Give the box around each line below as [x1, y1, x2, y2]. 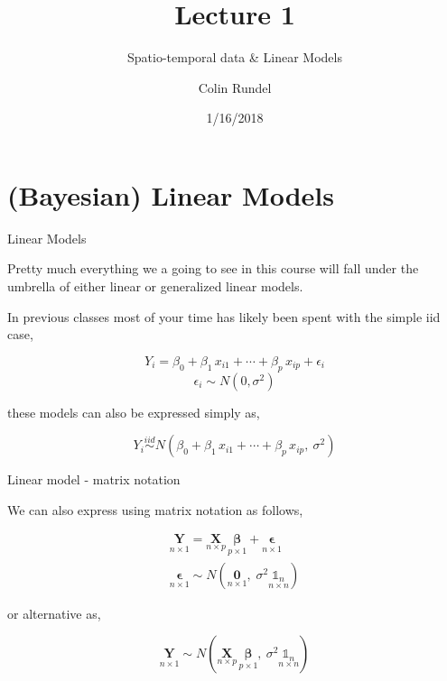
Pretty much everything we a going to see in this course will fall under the [7, 259, 419, 278]
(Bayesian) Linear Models [7, 176, 334, 213]
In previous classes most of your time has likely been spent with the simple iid [7, 307, 441, 326]
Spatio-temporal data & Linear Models [127, 48, 342, 67]
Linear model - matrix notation [7, 470, 181, 489]
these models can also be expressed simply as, [7, 402, 260, 421]
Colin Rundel [198, 78, 272, 97]
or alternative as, [7, 603, 101, 622]
